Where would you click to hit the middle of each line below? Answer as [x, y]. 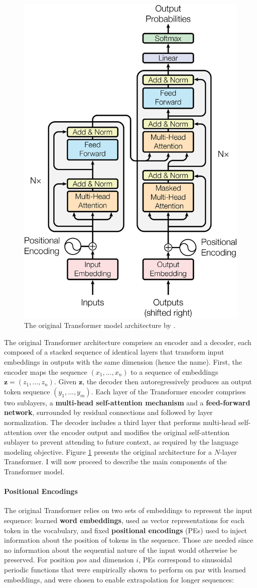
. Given [65, 382]
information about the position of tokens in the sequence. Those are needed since [129, 540]
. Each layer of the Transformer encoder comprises [168, 391]
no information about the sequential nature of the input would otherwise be [121, 550]
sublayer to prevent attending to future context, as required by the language [121, 442]
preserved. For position [39, 560]
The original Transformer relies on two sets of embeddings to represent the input [128, 510]
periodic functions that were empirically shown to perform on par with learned [125, 569]
